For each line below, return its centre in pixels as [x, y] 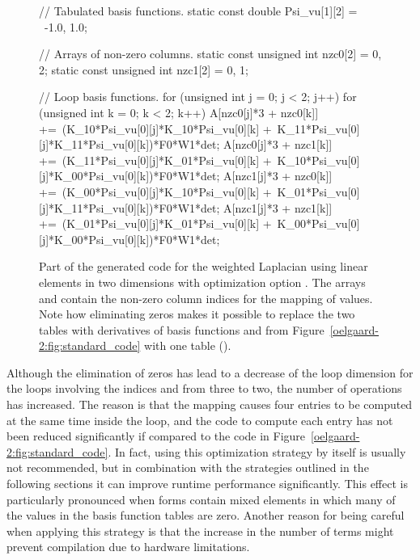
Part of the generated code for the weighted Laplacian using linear [204, 266]
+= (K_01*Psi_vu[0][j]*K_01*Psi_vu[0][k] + [155, 223]
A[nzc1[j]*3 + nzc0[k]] [278, 176]
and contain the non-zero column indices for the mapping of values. [206, 298]
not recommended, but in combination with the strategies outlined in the [188, 467]
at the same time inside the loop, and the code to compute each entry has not [200, 420]
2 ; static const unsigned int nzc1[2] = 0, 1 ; [144, 69]
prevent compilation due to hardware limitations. [128, 547]
